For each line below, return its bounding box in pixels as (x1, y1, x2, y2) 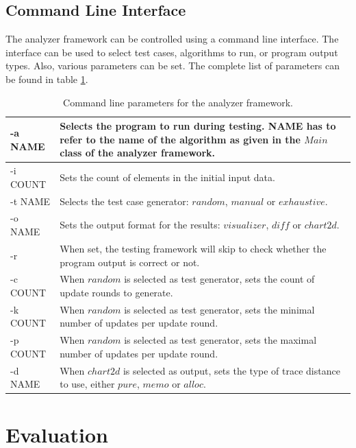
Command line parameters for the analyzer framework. (63, 95, 293, 109)
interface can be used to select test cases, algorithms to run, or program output (5, 45, 338, 59)
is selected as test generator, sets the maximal (124, 333, 317, 347)
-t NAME (10, 193, 51, 208)
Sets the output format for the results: (60, 217, 220, 232)
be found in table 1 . (5, 71, 88, 86)
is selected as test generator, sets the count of (124, 272, 315, 286)
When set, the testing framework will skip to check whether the (60, 241, 327, 255)
